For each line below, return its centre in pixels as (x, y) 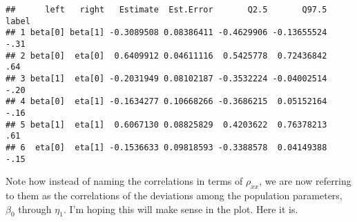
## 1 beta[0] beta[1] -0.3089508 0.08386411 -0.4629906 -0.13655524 (166, 33)
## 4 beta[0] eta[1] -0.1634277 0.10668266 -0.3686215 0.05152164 (166, 102)
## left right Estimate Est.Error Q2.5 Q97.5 (166, 10)
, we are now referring (305, 181)
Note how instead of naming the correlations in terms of (124, 181)
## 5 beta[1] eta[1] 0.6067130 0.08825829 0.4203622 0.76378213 (166, 124)
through (35, 209)
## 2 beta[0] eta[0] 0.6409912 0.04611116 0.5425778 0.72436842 (166, 55)
